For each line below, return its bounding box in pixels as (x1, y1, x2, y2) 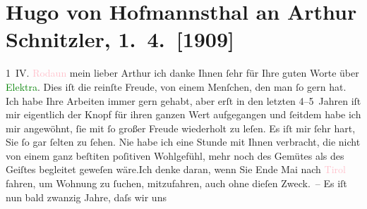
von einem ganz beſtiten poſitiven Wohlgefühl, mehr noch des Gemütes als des (6, 148, 344, 163)
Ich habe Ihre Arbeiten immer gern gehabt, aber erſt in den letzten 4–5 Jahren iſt (6, 93, 361, 108)
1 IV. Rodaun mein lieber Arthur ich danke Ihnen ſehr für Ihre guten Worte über (6, 65, 359, 80)
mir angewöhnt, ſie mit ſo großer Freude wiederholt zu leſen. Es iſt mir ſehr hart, (6, 120, 356, 135)
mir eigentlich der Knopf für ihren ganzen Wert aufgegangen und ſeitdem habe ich (6, 107, 361, 122)
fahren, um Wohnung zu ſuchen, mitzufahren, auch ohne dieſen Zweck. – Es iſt (6, 176, 347, 191)
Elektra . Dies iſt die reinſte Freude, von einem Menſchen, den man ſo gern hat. (6, 79, 347, 94)
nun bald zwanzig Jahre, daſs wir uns (6, 189, 167, 204)
